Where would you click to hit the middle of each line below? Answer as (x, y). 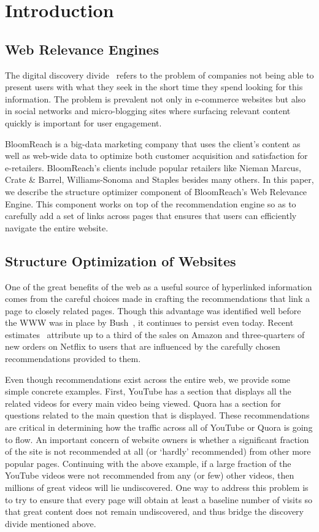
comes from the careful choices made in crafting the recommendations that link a (157, 299)
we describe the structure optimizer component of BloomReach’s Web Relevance (156, 191)
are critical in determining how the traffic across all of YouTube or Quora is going (159, 427)
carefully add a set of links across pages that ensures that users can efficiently (151, 216)
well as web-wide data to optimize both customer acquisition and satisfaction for (156, 156)
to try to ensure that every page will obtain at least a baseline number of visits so (159, 499)
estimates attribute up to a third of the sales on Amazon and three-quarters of (155, 334)
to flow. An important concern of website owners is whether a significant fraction (157, 439)
